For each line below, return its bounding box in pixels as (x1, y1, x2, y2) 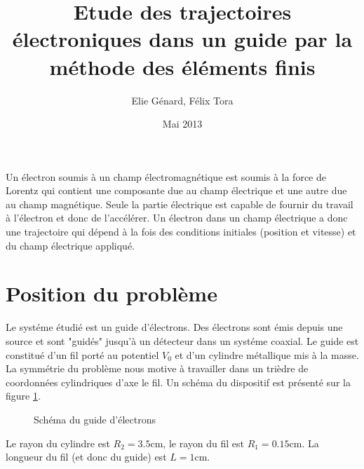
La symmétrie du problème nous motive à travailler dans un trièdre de (6, 361, 309, 376)
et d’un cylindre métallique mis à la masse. (175, 347, 359, 362)
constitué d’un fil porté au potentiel (6, 347, 159, 362)
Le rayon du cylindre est (6, 435, 110, 450)
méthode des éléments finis (49, 52, 316, 81)
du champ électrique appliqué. (6, 238, 135, 252)
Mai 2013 (162, 116, 203, 131)
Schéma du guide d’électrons (34, 412, 156, 426)
